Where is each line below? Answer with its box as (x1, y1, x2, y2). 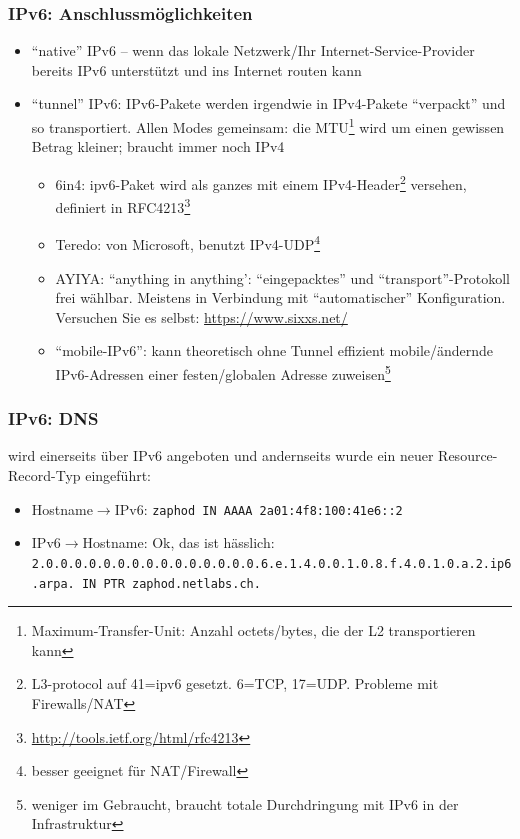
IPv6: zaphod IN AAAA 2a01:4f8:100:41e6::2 (114, 498, 403, 519)
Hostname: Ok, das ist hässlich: (82, 532, 275, 553)
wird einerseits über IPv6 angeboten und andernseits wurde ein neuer (8, 445, 434, 466)
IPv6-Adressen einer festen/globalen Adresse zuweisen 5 (55, 360, 391, 384)
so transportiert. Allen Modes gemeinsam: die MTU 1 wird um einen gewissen (31, 114, 505, 137)
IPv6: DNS (8, 406, 99, 431)
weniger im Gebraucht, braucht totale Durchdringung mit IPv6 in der (31, 793, 459, 814)
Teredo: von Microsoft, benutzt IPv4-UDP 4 (55, 231, 321, 254)
